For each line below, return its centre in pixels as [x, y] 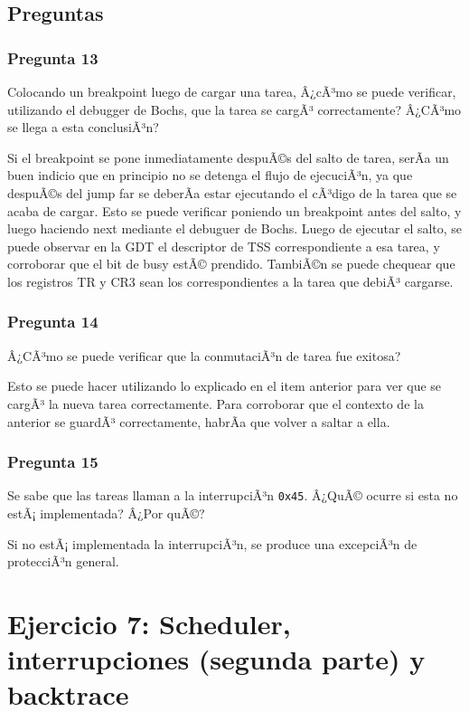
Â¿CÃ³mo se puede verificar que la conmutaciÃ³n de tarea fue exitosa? [204, 355]
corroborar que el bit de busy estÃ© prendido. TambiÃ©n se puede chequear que [231, 264]
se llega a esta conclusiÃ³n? [83, 127]
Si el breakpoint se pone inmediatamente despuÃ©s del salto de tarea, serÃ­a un [228, 157]
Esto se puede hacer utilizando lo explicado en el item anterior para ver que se [225, 386]
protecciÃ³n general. [63, 561]
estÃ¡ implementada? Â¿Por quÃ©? [106, 513]
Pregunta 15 [53, 462]
